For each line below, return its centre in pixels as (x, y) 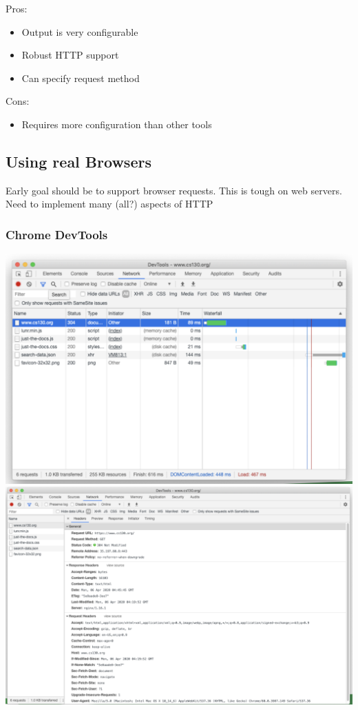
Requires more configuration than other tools (117, 124)
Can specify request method (81, 78)
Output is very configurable (80, 31)
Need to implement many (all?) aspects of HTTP (109, 204)
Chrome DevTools (57, 234)
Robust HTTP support (70, 55)
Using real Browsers (78, 161)
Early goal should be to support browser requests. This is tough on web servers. (174, 190)
